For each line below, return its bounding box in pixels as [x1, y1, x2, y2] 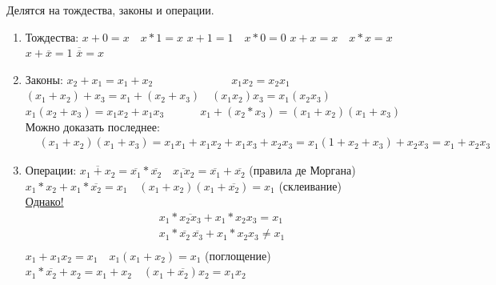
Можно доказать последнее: [25, 118, 160, 134]
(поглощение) [205, 247, 271, 263]
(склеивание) [278, 177, 342, 194]
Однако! [25, 193, 64, 210]
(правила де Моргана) [249, 162, 356, 179]
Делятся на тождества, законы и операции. [6, 2, 214, 18]
